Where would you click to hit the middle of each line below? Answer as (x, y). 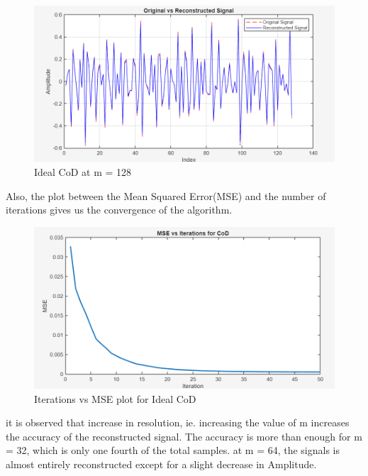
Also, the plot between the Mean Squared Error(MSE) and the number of (166, 195)
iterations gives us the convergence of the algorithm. (119, 210)
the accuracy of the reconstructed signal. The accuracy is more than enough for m (184, 436)
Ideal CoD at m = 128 (83, 171)
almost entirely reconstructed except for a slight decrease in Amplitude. (161, 464)
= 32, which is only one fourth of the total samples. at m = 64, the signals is (173, 450)
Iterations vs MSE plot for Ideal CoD (115, 398)
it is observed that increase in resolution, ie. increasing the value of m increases (178, 422)
